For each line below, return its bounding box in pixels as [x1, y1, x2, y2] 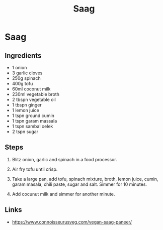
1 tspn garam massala [12, 118, 57, 124]
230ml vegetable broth [12, 91, 60, 97]
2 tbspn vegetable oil [12, 96, 56, 102]
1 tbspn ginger [12, 102, 42, 108]
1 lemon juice [12, 107, 40, 113]
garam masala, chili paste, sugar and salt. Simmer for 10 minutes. [12, 181, 147, 187]
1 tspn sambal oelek [12, 124, 53, 129]
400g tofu [12, 81, 33, 86]
